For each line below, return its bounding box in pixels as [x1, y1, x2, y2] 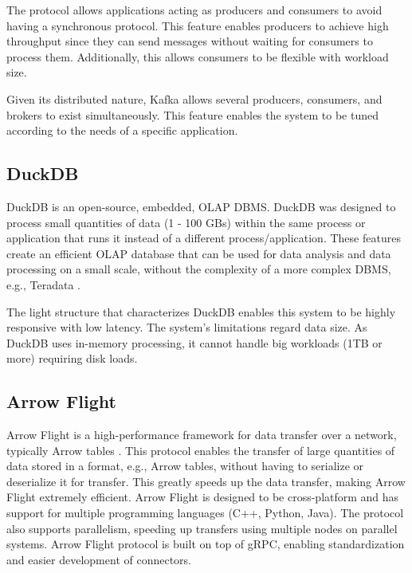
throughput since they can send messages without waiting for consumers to [6, 33, 373, 49]
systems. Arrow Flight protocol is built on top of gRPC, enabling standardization [6, 536, 405, 552]
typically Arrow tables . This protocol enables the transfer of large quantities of [6, 442, 395, 458]
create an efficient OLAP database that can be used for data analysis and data [6, 245, 391, 261]
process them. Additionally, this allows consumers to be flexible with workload [6, 48, 389, 65]
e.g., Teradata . [6, 276, 81, 292]
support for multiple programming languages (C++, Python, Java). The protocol [6, 504, 404, 521]
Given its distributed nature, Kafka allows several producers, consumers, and [6, 90, 383, 107]
